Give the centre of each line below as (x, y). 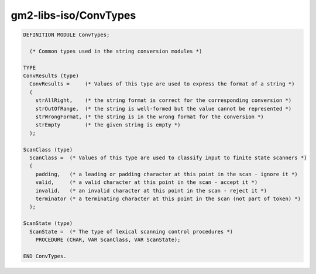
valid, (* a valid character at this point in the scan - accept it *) (147, 182)
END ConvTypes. (45, 256)
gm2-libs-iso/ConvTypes (73, 15)
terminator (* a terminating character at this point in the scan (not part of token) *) (168, 198)
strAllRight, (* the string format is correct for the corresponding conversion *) (164, 100)
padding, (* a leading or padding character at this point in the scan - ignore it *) (166, 174)
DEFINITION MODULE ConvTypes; (66, 35)
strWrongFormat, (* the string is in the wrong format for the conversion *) (150, 117)
